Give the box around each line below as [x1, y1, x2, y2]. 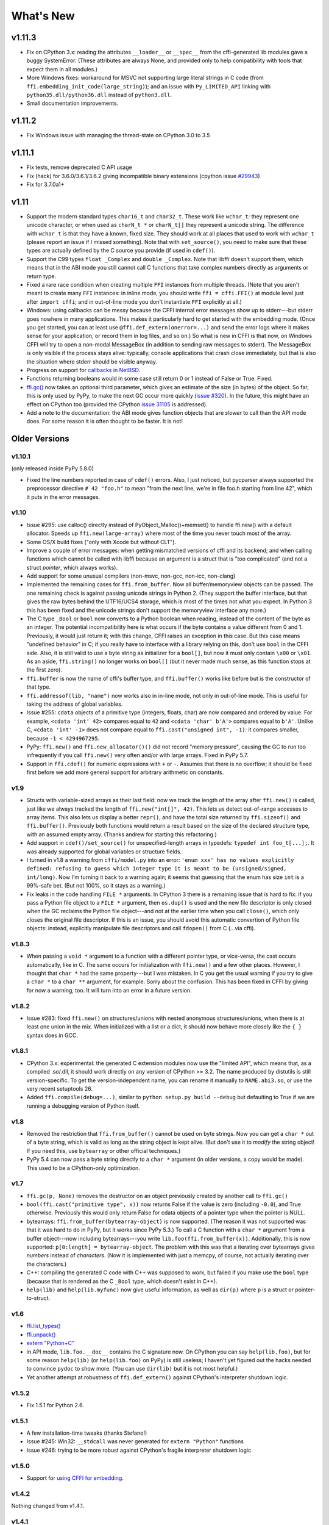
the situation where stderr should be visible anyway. [26, 357, 158, 365]
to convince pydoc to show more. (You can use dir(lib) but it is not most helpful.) [26, 1365, 238, 1372]
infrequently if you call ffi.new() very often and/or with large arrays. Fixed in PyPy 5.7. [26, 752, 249, 759]
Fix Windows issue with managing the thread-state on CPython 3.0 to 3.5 [26, 132, 210, 139]
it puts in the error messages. [26, 493, 101, 500]
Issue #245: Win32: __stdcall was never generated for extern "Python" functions [26, 1438, 244, 1445]
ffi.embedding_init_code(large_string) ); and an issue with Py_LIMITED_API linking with [26, 82, 271, 90]
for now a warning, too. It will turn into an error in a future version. [26, 986, 192, 994]
